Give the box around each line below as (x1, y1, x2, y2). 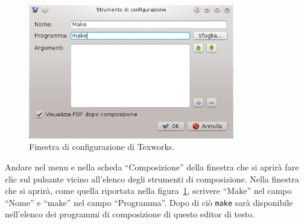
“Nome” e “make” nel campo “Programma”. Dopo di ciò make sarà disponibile (5, 196, 293, 208)
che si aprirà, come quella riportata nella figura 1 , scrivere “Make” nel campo (5, 184, 292, 197)
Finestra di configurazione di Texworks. (29, 140, 175, 153)
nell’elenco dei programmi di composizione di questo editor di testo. (5, 208, 255, 220)
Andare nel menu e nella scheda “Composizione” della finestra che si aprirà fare (5, 160, 299, 173)
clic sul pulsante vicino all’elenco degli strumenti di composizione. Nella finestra (5, 172, 299, 185)
